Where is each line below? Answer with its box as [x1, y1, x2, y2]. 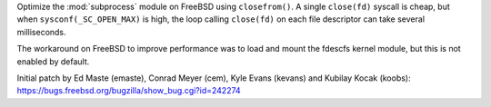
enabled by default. [16, 55, 90, 67]
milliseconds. [16, 26, 67, 37]
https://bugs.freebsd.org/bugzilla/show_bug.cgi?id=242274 [16, 85, 241, 96]
